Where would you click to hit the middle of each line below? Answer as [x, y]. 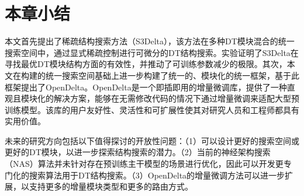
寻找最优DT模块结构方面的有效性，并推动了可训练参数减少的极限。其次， [146, 64]
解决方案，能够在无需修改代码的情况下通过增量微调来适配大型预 [176, 98]
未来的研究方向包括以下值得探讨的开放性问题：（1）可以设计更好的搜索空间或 [152, 140]
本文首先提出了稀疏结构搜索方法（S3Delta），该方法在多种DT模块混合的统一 [150, 41]
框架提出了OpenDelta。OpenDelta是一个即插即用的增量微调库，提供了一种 [146, 87]
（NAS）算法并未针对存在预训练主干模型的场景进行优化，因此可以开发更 [144, 164]
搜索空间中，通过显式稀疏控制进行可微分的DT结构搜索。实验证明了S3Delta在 [152, 52]
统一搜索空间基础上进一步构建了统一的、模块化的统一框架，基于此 [172, 75]
